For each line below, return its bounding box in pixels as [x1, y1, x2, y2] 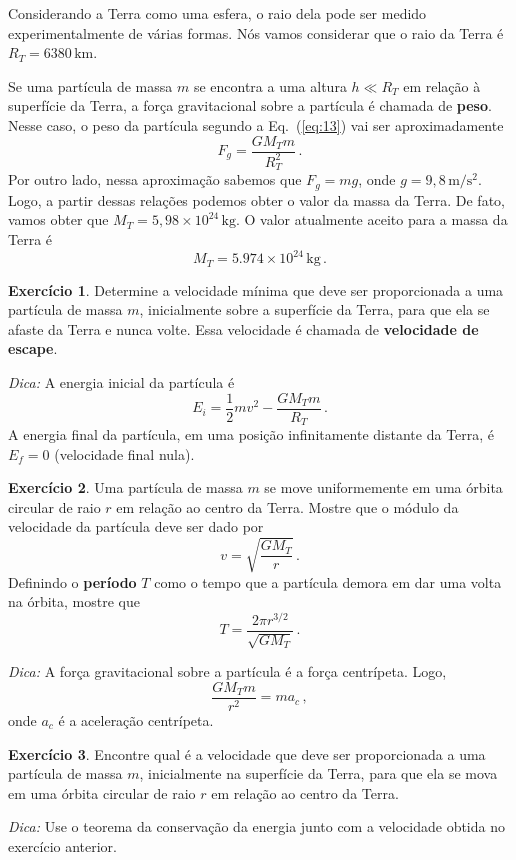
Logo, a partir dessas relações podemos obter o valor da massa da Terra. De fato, [8, 189, 505, 210]
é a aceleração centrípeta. [58, 709, 214, 730]
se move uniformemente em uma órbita [264, 477, 503, 498]
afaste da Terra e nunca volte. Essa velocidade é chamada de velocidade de [8, 318, 479, 339]
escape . [8, 338, 58, 359]
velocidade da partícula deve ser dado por [8, 516, 264, 537]
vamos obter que [8, 209, 109, 230]
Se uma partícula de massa [8, 75, 173, 96]
